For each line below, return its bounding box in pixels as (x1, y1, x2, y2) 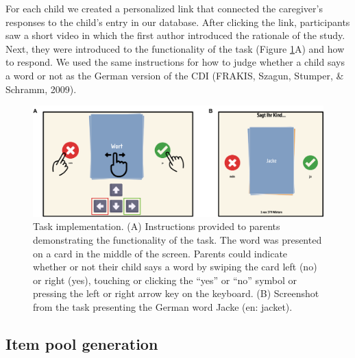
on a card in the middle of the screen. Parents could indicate (33, 246, 288, 260)
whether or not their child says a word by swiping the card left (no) (33, 259, 317, 274)
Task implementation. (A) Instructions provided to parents (33, 219, 280, 233)
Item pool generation (5, 333, 158, 355)
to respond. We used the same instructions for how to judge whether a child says (5, 55, 345, 69)
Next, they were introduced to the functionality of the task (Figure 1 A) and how (5, 41, 345, 55)
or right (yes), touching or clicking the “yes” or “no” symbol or (33, 272, 297, 287)
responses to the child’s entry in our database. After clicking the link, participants (5, 14, 350, 29)
